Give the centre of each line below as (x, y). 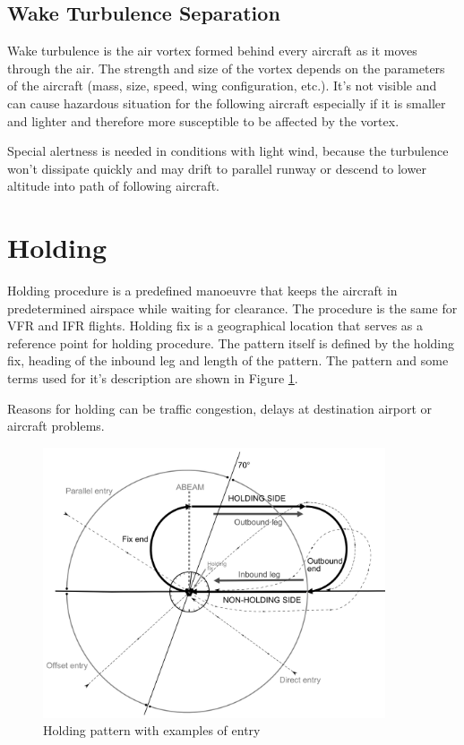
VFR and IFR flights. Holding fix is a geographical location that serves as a (215, 325)
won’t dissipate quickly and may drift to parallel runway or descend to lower (217, 168)
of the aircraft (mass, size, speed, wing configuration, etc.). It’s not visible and (222, 86)
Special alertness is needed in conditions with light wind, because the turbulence (228, 151)
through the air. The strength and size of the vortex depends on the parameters (226, 68)
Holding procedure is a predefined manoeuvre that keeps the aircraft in (202, 291)
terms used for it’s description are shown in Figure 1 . (153, 378)
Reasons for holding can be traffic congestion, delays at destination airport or (220, 408)
